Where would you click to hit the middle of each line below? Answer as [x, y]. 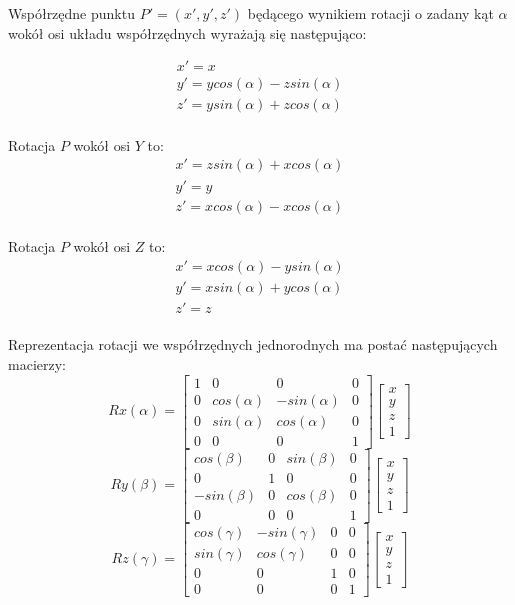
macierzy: [37, 364]
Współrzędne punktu [71, 13]
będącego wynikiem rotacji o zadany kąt [370, 13]
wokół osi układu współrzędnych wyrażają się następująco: [187, 32]
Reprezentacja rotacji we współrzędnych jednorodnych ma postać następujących [253, 344]
